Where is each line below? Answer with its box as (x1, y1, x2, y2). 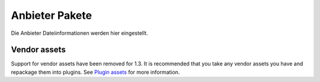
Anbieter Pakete (11, 9, 92, 22)
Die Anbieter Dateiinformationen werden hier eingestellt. (11, 29, 148, 37)
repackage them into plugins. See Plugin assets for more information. (11, 68, 180, 76)
